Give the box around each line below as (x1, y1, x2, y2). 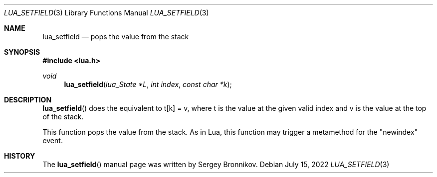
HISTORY (4, 152, 35, 160)
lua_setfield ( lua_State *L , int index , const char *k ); (64, 80, 232, 88)
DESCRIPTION (4, 95, 52, 104)
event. (42, 136, 63, 145)
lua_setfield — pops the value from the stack (42, 32, 189, 41)
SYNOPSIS (4, 48, 40, 56)
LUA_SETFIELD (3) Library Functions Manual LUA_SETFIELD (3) (4, 8, 209, 17)
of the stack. (42, 112, 84, 121)
